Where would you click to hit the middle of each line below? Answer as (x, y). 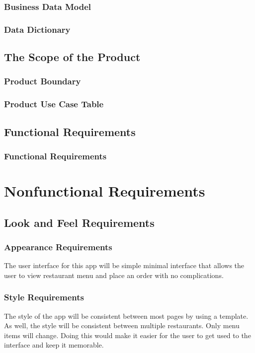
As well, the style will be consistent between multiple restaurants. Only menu (122, 325)
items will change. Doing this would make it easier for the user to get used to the (127, 335)
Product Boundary (42, 81)
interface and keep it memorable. (54, 345)
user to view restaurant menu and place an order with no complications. (114, 275)
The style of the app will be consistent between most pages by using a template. (126, 316)
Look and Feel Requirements (79, 222)
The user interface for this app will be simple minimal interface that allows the (124, 265)
